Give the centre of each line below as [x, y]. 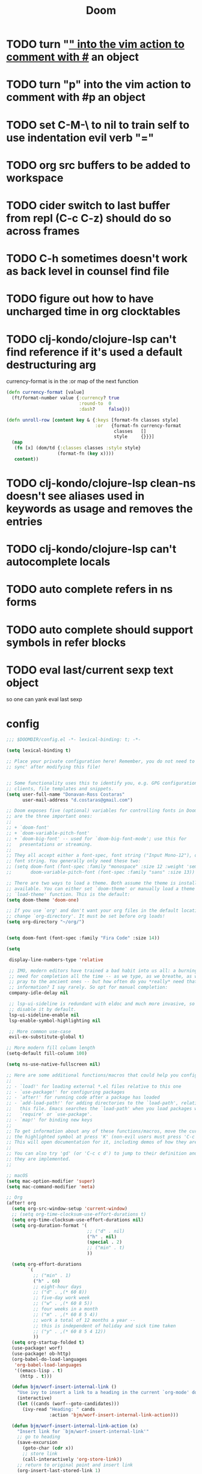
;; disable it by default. [43, 1009]
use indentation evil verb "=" [80, 137]
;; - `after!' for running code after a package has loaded [83, 1098]
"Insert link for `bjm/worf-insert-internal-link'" [83, 1431]
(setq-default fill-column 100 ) [47, 1054]
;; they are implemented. [38, 1159]
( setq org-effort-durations [47, 1264]
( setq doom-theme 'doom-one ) [43, 900]
